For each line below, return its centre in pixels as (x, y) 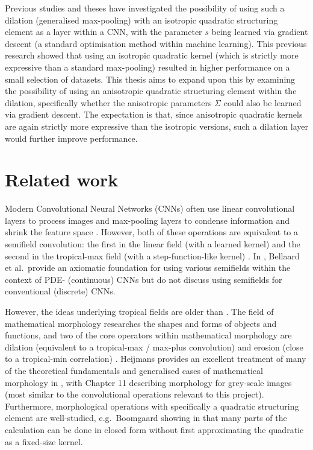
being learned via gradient (260, 32)
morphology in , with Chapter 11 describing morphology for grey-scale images (148, 382)
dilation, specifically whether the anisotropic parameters (108, 102)
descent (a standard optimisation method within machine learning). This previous (156, 43)
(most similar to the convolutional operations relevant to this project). (135, 394)
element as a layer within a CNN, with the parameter (104, 32)
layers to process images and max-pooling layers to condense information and (147, 220)
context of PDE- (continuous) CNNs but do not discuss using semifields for (144, 279)
